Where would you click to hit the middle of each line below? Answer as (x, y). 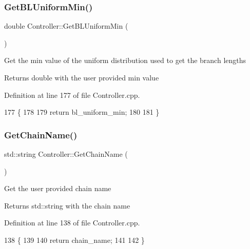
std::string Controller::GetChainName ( (66, 154)
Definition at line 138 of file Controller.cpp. (72, 223)
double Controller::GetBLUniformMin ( (66, 26)
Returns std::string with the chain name (67, 205)
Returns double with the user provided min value (82, 77)
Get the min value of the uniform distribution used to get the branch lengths (125, 60)
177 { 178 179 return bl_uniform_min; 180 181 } (82, 112)
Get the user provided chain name (58, 188)
